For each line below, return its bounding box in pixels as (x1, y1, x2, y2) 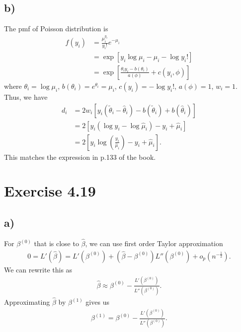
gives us (85, 297, 109, 307)
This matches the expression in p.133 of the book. (4, 151, 156, 162)
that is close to (34, 238, 79, 249)
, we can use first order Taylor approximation (85, 238, 223, 249)
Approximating (4, 297, 50, 307)
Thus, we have (4, 91, 48, 102)
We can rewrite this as (4, 264, 73, 274)
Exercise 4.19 (4, 181, 96, 201)
